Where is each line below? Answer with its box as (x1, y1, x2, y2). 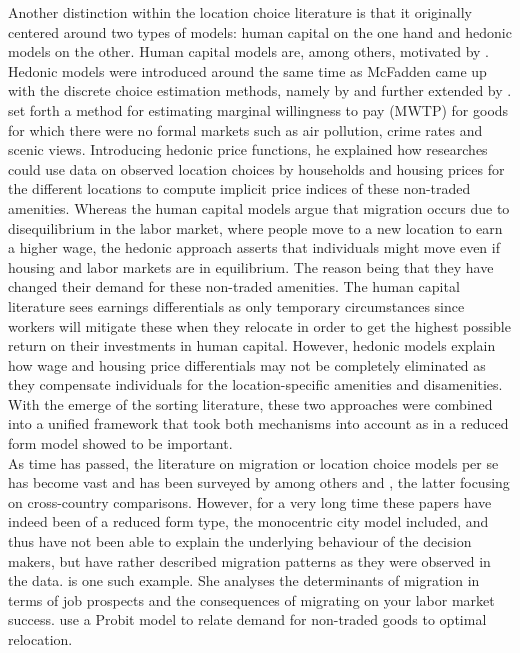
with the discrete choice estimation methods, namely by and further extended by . (8, 80, 512, 101)
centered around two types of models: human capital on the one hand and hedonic (8, 21, 512, 42)
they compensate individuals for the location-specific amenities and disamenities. (8, 374, 503, 395)
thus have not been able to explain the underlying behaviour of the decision (8, 531, 472, 552)
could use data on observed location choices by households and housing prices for (8, 158, 505, 179)
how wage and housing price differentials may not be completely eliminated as (8, 354, 486, 375)
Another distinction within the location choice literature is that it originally (8, 2, 472, 22)
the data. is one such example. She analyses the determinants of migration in (8, 570, 480, 591)
